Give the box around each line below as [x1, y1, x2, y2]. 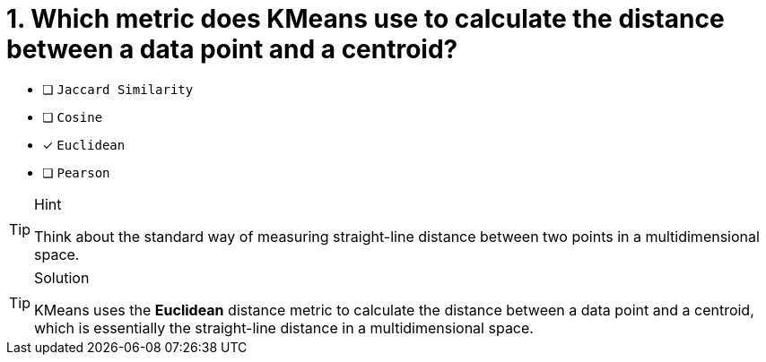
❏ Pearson [42, 164, 110, 180]
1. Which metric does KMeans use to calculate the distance [6, 4, 725, 34]
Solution [34, 268, 90, 287]
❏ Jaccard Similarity [42, 81, 194, 97]
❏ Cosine [42, 108, 103, 125]
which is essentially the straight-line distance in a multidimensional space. [34, 318, 534, 337]
